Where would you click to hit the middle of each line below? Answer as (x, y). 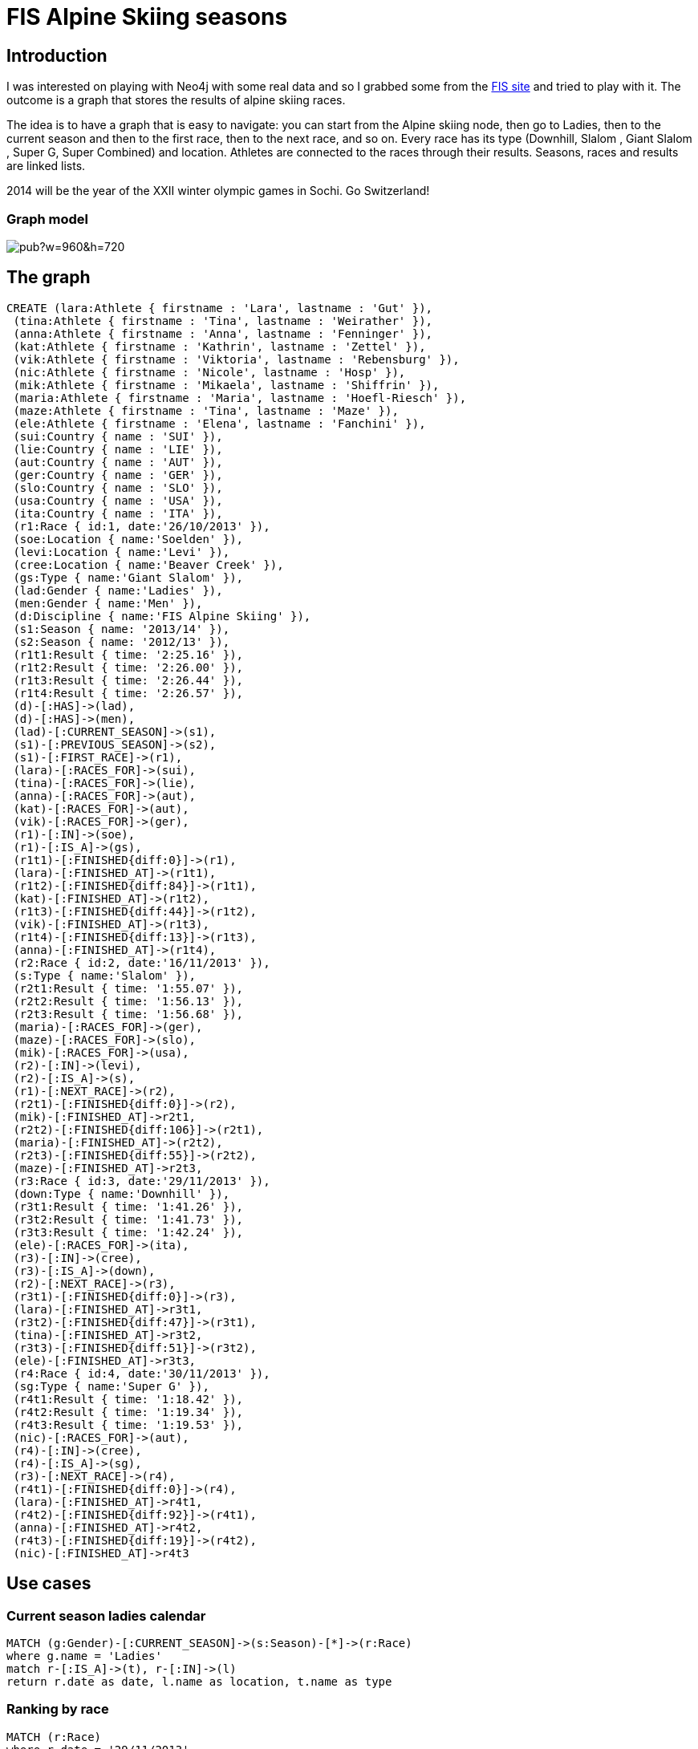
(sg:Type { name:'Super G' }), (111, 1386)
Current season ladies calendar (106, 1615)
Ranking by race (58, 1709)
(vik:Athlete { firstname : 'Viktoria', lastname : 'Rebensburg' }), (236, 359)
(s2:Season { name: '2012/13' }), (122, 641)
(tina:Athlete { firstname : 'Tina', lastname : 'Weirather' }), (223, 321)
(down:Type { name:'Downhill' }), (122, 1193)
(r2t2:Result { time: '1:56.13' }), (128, 1001)
